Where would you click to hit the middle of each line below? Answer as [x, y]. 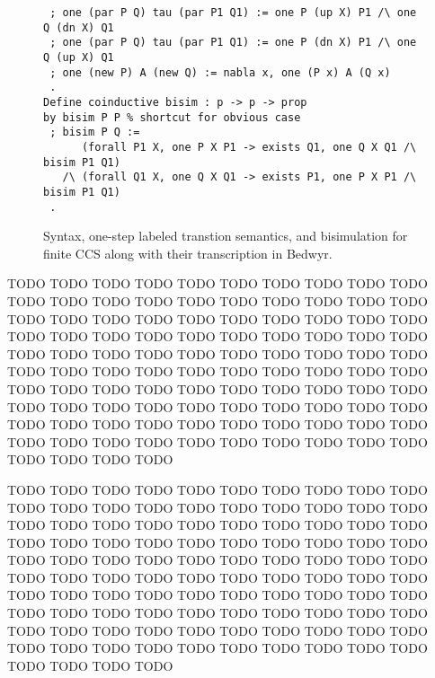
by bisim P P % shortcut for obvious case [172, 117]
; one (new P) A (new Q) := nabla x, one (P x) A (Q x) [220, 72]
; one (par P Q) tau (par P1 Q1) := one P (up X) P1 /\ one [233, 13]
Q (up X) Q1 [79, 57]
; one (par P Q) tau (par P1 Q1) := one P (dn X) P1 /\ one [233, 43]
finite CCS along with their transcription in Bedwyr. [188, 253]
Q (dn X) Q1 [79, 27]
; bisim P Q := [95, 132]
